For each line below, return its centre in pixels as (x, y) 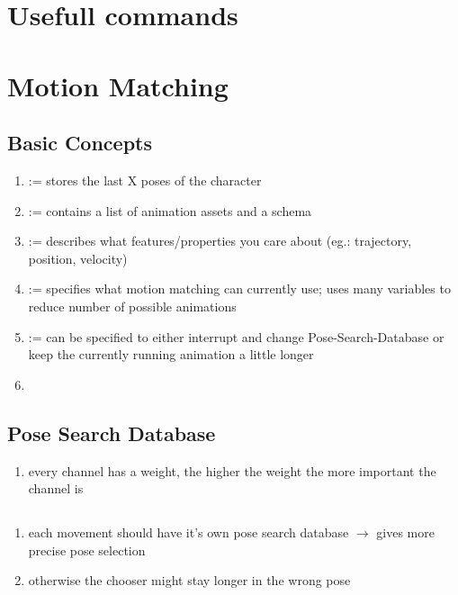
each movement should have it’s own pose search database (189, 532)
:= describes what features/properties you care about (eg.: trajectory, (220, 241)
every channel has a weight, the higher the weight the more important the (232, 470)
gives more (405, 532)
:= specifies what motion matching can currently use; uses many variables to (239, 288)
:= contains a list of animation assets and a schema (170, 210)
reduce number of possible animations (132, 306)
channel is (56, 488)
